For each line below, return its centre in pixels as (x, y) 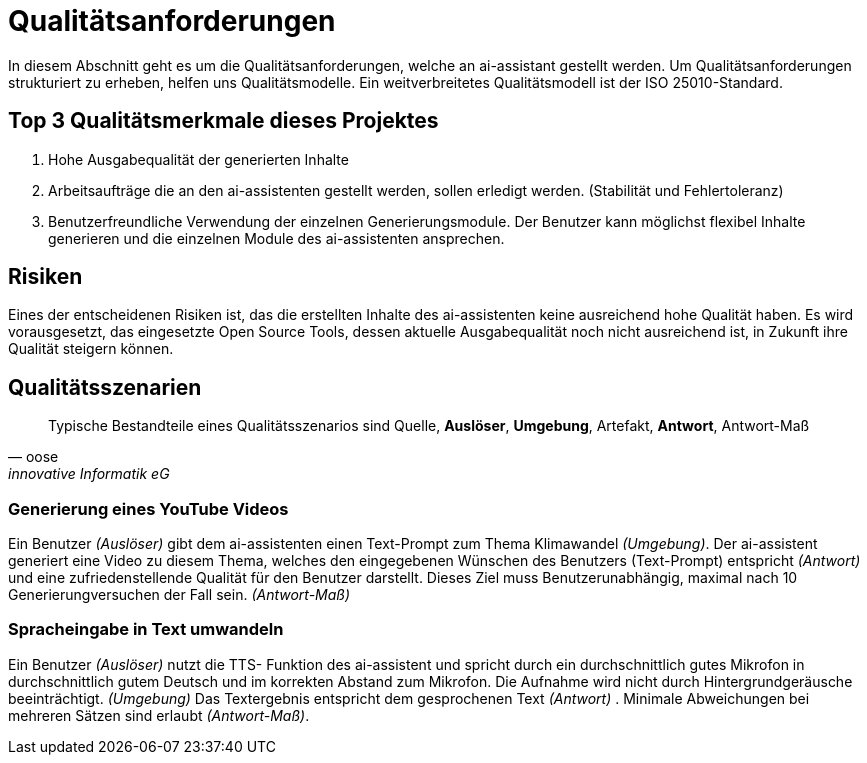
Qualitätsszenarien (105, 387)
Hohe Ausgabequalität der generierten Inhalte (198, 159)
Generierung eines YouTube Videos (148, 508)
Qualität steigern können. (91, 349)
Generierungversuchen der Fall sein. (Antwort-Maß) (179, 595)
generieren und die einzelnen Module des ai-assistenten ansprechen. (276, 238)
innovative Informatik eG (89, 474)
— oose (33, 457)
